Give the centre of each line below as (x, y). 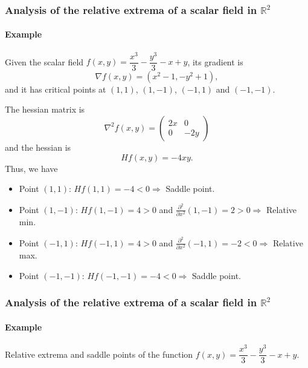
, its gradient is (215, 61)
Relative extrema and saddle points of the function (99, 354)
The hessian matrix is (45, 109)
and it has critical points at (56, 89)
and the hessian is (38, 147)
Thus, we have (31, 168)
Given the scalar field (44, 61)
